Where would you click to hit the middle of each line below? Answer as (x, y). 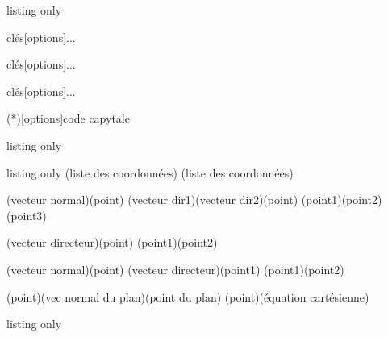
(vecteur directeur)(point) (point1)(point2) (112, 242)
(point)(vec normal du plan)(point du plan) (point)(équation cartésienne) (188, 296)
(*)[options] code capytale (68, 118)
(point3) (27, 215)
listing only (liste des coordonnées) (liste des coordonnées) (150, 172)
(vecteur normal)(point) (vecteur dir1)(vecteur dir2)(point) (152, 200)
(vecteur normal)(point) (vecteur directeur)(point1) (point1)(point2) (175, 269)
